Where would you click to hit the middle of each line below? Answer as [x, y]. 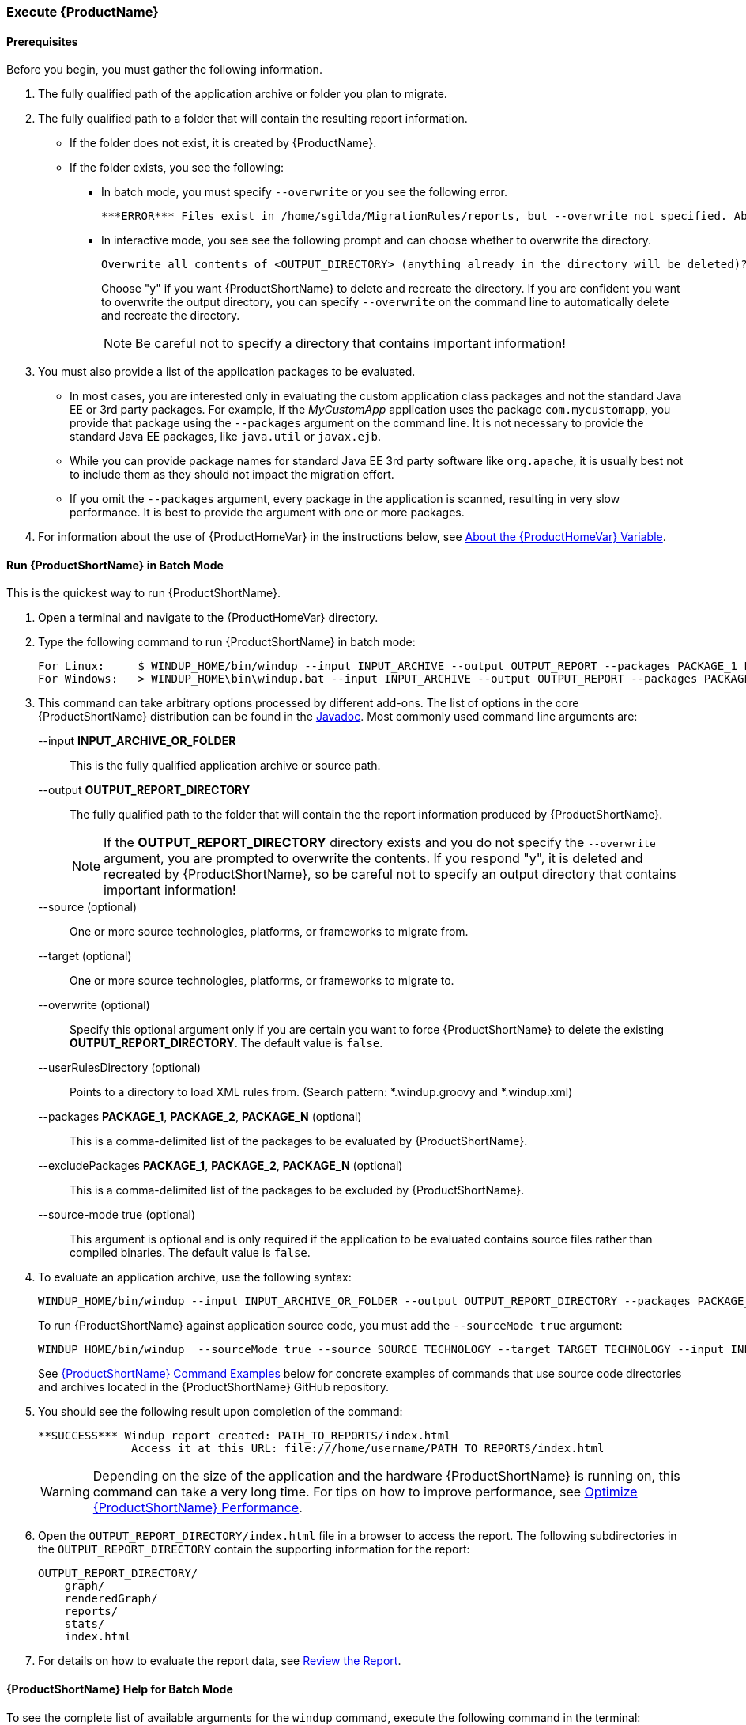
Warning [65, 1492]
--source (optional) [87, 907]
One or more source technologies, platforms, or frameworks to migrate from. [269, 932]
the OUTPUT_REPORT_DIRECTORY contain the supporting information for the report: [254, 1549]
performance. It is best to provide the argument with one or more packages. [267, 513]
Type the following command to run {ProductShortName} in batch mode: [227, 642]
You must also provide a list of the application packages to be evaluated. [227, 372]
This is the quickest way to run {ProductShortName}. [144, 593]
